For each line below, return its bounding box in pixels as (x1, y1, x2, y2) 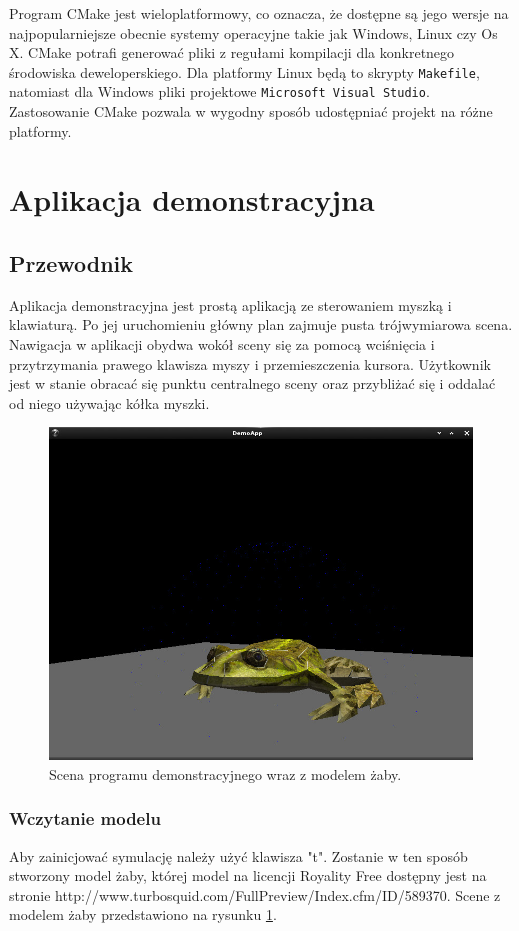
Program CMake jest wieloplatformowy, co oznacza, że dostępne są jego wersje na (9, 3, 509, 23)
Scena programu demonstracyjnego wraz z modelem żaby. (49, 763, 402, 784)
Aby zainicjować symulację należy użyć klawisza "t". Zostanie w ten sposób (9, 845, 468, 866)
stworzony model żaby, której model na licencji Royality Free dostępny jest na (9, 865, 487, 886)
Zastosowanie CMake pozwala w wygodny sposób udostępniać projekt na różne (9, 101, 493, 122)
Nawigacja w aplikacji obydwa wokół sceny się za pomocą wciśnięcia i (9, 334, 435, 355)
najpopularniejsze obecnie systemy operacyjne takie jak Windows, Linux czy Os (9, 22, 498, 43)
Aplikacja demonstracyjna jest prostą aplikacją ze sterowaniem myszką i (9, 294, 452, 315)
